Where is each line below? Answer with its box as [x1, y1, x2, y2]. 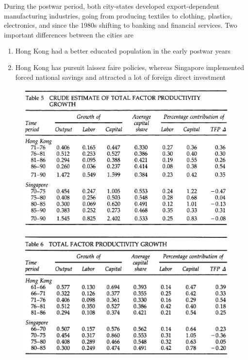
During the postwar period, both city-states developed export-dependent [4, 1, 219, 11]
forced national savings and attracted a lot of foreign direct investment [15, 72, 226, 82]
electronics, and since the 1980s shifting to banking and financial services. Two [4, 20, 237, 30]
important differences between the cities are [4, 29, 134, 39]
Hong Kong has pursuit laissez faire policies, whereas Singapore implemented [15, 62, 244, 72]
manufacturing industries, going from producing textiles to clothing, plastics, [4, 10, 232, 20]
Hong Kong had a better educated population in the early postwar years [15, 46, 231, 56]
